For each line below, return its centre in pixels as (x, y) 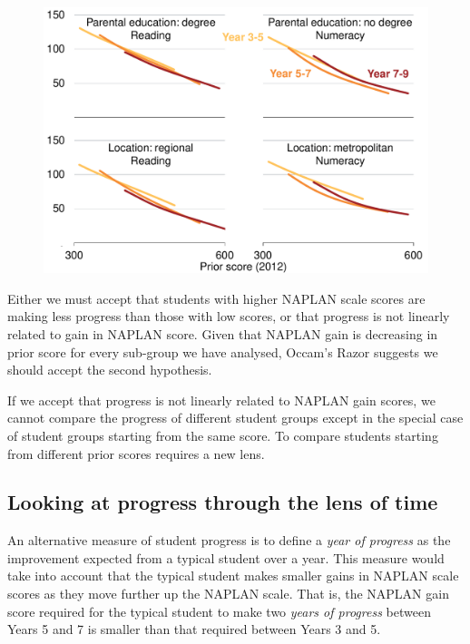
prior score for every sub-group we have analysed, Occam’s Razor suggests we (223, 351)
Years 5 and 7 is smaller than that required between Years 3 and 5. (194, 629)
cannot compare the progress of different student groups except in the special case (235, 418)
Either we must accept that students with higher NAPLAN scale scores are (216, 298)
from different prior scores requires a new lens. (136, 453)
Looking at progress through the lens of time (223, 502)
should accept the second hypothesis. (110, 370)
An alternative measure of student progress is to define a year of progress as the (229, 540)
